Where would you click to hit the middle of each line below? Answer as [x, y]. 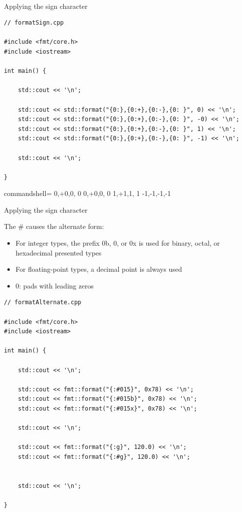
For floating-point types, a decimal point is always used [99, 269]
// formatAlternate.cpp [43, 303]
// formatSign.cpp [34, 23]
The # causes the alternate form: [54, 226]
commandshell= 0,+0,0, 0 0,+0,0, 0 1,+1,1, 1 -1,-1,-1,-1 [87, 193]
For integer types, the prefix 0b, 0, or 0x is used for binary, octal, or [118, 243]
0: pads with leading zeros [54, 285]
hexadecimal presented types [58, 252]
